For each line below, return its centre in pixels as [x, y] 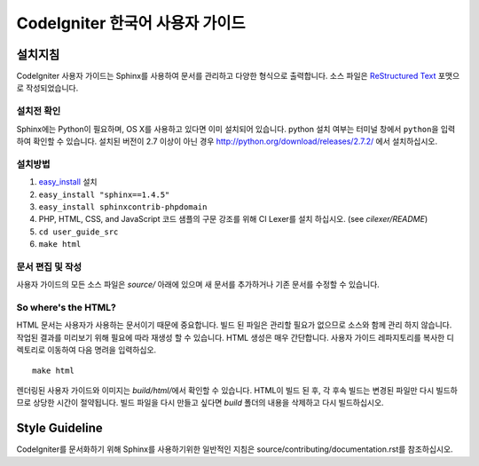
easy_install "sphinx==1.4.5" [104, 194]
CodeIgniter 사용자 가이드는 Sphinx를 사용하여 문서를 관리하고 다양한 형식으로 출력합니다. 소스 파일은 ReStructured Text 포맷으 [238, 76]
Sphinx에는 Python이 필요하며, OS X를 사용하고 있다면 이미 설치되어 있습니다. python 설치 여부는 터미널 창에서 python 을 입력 [236, 129]
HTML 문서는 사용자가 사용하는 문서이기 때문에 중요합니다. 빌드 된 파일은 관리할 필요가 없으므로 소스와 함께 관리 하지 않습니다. [234, 325]
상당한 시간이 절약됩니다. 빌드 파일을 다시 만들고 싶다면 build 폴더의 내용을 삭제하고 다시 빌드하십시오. [208, 403]
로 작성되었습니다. [47, 88]
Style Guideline [60, 428]
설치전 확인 [39, 111]
